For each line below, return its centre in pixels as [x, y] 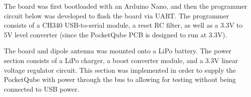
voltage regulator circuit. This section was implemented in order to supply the [120, 70]
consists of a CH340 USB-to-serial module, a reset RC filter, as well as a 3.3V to [123, 25]
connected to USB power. [42, 89]
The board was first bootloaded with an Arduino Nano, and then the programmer [126, 6]
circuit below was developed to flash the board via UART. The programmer [117, 15]
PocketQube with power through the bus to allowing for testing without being [120, 79]
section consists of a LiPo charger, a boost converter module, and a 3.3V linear [121, 60]
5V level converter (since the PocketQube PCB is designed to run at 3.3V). [116, 34]
